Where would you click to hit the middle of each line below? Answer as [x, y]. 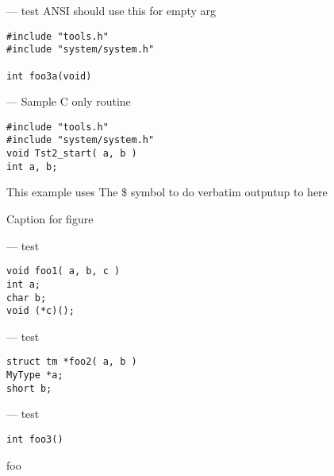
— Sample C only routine [69, 101]
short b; [29, 388]
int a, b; [32, 166]
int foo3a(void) [49, 76]
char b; [27, 298]
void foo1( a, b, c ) [63, 271]
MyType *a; [35, 375]
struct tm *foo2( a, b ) [72, 362]
